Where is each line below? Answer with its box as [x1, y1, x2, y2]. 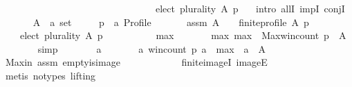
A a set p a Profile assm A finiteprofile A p [33, 14, 309, 29]
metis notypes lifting [5, 68, 96, 82]
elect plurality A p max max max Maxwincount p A [19, 28, 346, 42]
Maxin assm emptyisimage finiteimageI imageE [5, 55, 268, 69]
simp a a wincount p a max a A [37, 41, 266, 55]
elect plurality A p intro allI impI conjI [155, 1, 345, 15]
